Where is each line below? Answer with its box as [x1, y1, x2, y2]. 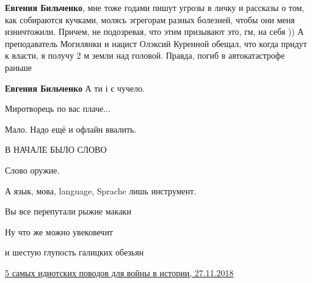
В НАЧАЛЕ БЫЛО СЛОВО [5, 143, 107, 156]
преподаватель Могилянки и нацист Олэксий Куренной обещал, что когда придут [5, 37, 307, 50]
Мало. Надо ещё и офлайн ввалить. [5, 122, 137, 135]
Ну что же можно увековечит [5, 225, 113, 238]
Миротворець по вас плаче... [5, 102, 111, 115]
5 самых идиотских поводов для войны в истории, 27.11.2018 [5, 266, 234, 279]
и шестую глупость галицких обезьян [5, 246, 144, 259]
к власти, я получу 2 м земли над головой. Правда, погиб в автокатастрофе [5, 49, 285, 62]
